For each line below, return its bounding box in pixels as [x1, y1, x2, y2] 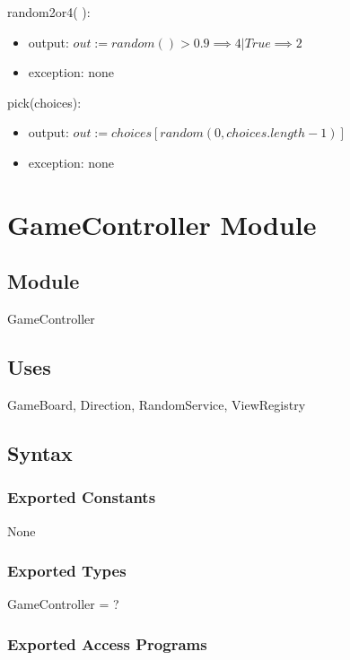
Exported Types [7, 560, 127, 582]
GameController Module [7, 205, 317, 242]
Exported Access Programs [7, 632, 207, 655]
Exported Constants [7, 486, 156, 508]
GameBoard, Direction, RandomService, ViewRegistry [7, 395, 306, 413]
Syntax [7, 439, 73, 466]
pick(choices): [7, 92, 82, 111]
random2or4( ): [7, 3, 91, 21]
